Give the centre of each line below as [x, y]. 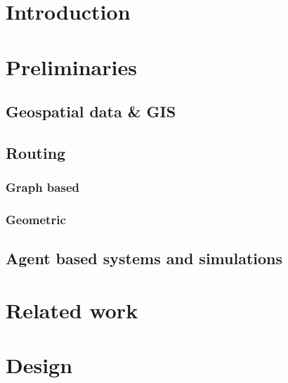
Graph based [42, 187]
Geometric [36, 220]
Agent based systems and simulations [144, 258]
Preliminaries [71, 66]
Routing [36, 152]
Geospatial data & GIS [91, 111]
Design [39, 365]
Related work [72, 310]
